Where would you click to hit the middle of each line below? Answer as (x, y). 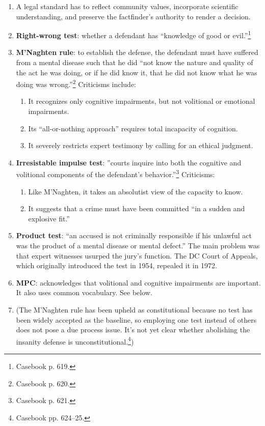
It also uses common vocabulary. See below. (84, 292)
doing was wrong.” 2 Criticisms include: (76, 83)
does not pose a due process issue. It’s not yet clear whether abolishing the (133, 330)
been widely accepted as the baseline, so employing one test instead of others (136, 319)
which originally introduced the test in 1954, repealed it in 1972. (116, 265)
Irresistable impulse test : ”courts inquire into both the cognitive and (129, 162)
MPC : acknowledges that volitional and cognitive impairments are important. (138, 282)
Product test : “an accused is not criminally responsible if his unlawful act (134, 235)
